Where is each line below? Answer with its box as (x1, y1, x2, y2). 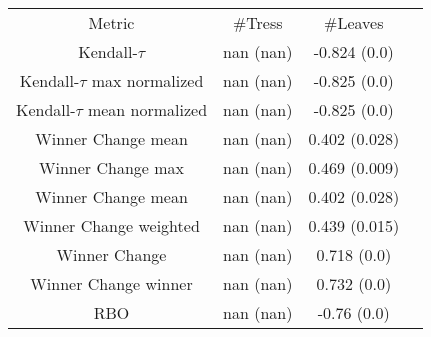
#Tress (232, 11, 283, 34)
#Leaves (324, 11, 384, 34)
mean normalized (87, 98, 208, 121)
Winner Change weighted (23, 214, 200, 237)
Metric (88, 11, 135, 34)
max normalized (91, 69, 204, 92)
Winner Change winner (30, 272, 193, 295)
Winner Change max (39, 156, 184, 179)
